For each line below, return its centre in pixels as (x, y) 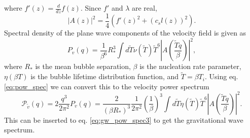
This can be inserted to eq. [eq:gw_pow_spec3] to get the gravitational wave (124, 119)
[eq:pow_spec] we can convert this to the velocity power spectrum (107, 86)
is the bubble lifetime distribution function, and (105, 76)
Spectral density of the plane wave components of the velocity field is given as (125, 33)
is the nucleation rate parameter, (190, 66)
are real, (144, 8)
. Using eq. (221, 76)
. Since (91, 8)
